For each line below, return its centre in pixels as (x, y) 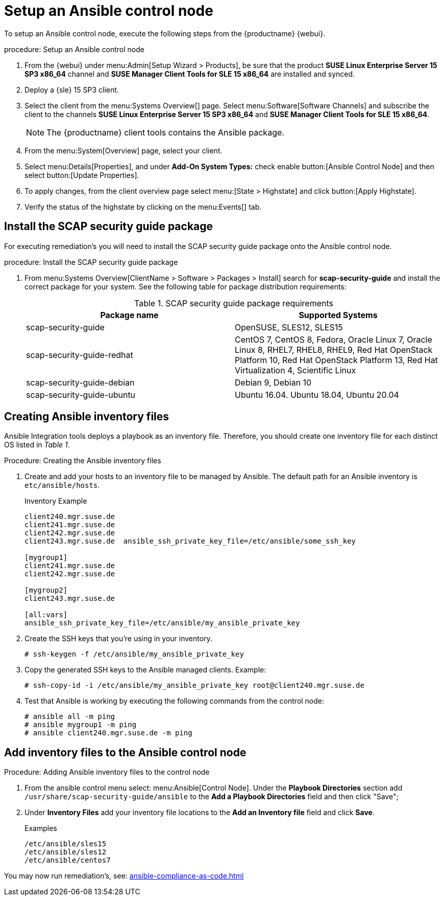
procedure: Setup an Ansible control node (74, 49)
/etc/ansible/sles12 (66, 852)
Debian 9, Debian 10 (273, 382)
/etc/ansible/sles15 (66, 844)
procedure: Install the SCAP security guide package (91, 262)
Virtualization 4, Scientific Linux (295, 370)
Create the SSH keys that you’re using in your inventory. (118, 639)
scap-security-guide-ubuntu (81, 395)
